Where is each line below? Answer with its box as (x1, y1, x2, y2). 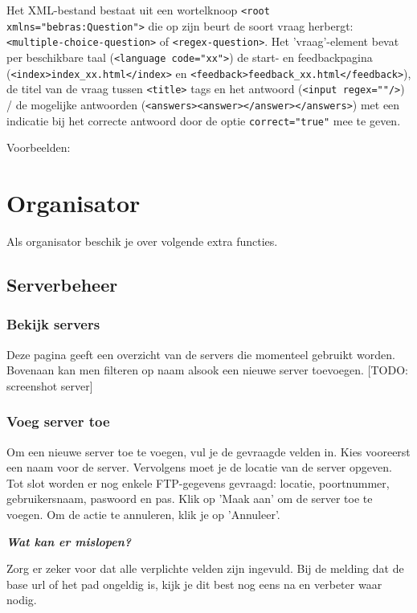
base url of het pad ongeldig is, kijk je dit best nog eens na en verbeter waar (6, 575, 382, 592)
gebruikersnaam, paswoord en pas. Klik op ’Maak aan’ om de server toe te (6, 490, 373, 507)
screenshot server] (6, 377, 93, 394)
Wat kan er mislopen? (6, 533, 132, 550)
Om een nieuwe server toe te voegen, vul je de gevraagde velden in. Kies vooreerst (6, 443, 411, 460)
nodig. (6, 591, 37, 608)
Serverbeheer (6, 272, 118, 296)
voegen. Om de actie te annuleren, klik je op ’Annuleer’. (6, 505, 280, 522)
